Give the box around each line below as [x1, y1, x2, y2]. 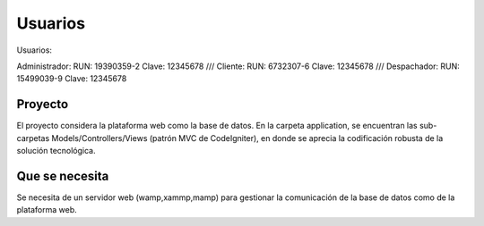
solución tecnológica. [16, 146, 96, 156]
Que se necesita [16, 168, 109, 183]
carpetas [16, 132, 50, 143]
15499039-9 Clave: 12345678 [16, 73, 127, 84]
